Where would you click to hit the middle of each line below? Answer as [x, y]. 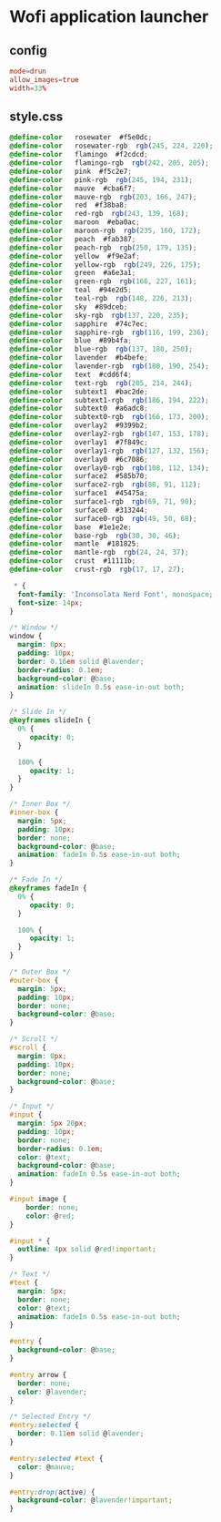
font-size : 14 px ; [50, 603]
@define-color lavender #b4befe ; [79, 358]
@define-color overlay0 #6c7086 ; [79, 459]
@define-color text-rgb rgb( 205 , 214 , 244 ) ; [101, 383]
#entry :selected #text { [56, 1458]
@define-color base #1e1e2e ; [70, 527]
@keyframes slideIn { [50, 720]
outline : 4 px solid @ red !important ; [87, 1250]
